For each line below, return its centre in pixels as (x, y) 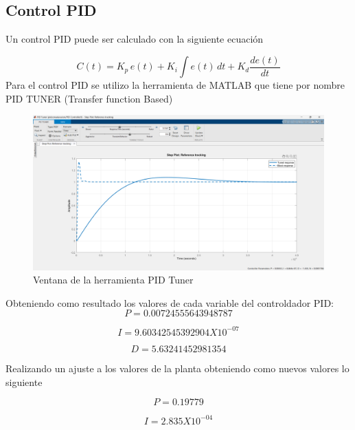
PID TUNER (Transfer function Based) (89, 98)
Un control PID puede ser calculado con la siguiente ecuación (135, 39)
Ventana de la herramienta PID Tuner (113, 280)
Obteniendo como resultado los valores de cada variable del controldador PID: (170, 302)
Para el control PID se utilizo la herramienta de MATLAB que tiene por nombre (175, 85)
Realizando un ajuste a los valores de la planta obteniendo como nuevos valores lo (177, 368)
